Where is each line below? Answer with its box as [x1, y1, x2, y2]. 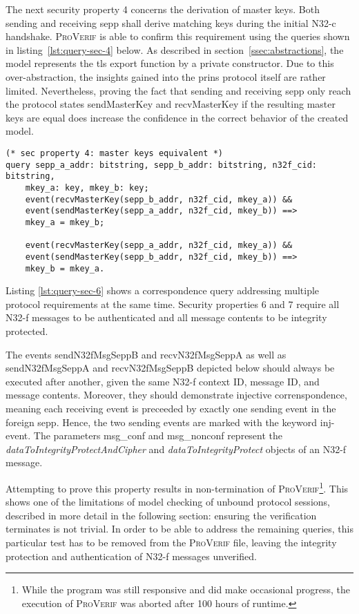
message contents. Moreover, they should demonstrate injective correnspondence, [6, 387, 347, 402]
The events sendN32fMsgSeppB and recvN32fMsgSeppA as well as [6, 347, 287, 361]
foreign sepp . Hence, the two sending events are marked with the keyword [6, 414, 318, 429]
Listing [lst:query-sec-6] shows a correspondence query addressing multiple [6, 283, 320, 298]
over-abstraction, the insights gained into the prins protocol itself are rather [6, 69, 326, 84]
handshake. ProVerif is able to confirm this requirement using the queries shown [6, 29, 350, 44]
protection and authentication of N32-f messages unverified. [6, 548, 257, 563]
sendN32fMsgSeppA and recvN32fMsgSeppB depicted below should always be [6, 361, 335, 375]
